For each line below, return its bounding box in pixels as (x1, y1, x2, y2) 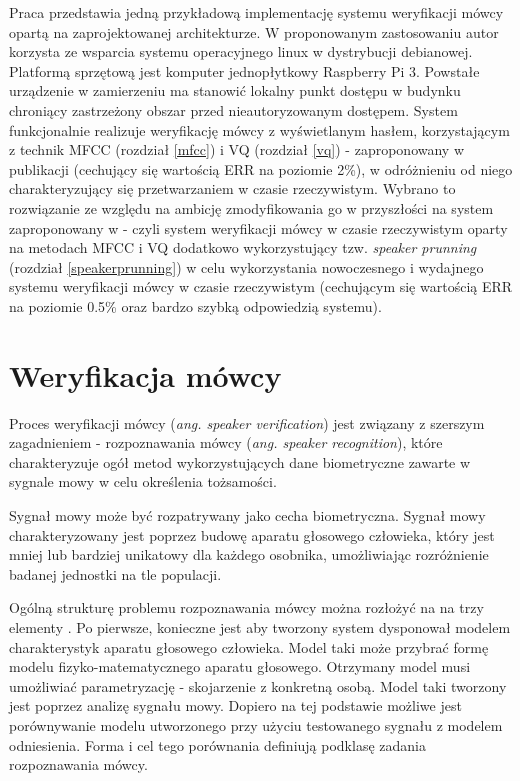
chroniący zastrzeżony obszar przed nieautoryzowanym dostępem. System (9, 99, 458, 120)
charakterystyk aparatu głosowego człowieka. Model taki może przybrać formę (9, 636, 489, 657)
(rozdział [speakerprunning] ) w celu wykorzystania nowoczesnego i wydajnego (9, 256, 484, 277)
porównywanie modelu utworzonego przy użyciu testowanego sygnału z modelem (9, 714, 503, 735)
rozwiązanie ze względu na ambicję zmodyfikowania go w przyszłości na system (9, 197, 494, 218)
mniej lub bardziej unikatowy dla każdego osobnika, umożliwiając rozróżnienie (9, 544, 489, 565)
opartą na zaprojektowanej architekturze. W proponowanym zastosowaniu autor (9, 21, 499, 42)
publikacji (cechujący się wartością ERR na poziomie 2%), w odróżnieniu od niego (9, 158, 513, 179)
